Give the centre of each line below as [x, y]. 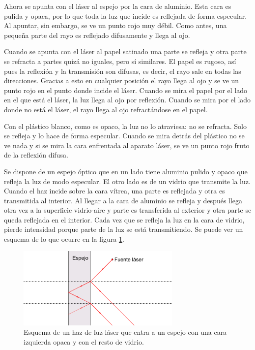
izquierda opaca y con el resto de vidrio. [84, 341]
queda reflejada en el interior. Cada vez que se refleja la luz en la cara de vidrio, [124, 219]
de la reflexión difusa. [36, 155]
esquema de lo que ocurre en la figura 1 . [64, 239]
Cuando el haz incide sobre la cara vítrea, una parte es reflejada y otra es [114, 191]
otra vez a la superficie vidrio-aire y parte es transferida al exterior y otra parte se [128, 210]
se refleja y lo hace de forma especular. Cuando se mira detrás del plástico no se [124, 136]
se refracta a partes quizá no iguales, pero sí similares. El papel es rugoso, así [120, 61]
